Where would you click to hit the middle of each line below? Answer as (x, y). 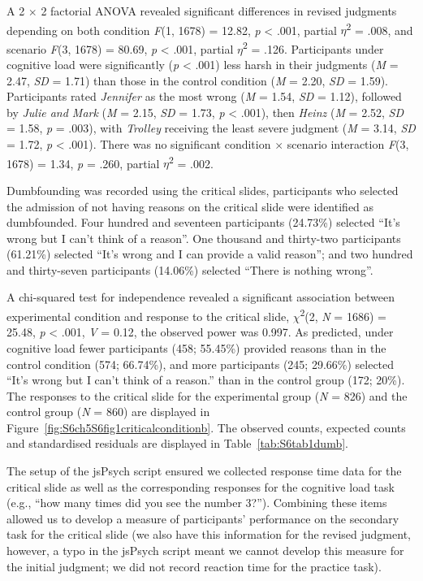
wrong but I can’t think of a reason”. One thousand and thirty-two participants (204, 238)
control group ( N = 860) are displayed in (108, 412)
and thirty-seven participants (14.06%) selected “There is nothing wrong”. (190, 269)
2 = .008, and (380, 28)
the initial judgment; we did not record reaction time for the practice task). (194, 566)
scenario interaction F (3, (348, 144)
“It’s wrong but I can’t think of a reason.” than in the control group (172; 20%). (206, 380)
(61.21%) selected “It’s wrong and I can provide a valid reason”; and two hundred (210, 254)
